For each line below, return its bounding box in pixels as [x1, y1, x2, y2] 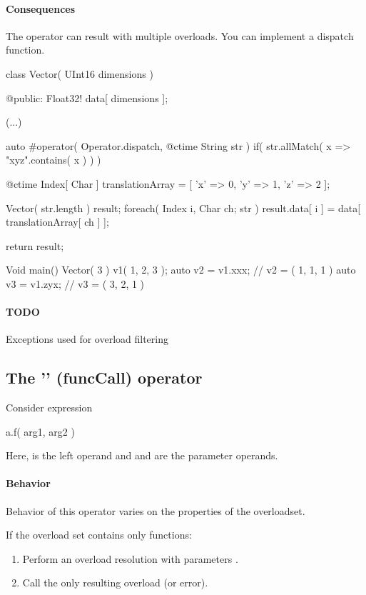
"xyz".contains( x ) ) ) [6, 152, 101, 167]
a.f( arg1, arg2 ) [6, 424, 75, 439]
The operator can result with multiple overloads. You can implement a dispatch [6, 28, 354, 43]
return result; [6, 238, 64, 253]
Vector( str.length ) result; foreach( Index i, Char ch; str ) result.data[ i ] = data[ [6, 200, 361, 215]
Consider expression [6, 400, 93, 415]
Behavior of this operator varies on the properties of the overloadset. [6, 503, 305, 518]
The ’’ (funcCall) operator [6, 366, 203, 389]
